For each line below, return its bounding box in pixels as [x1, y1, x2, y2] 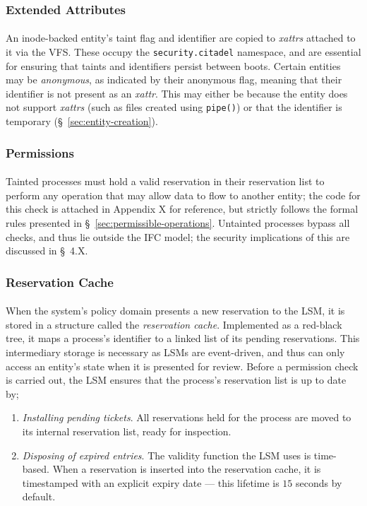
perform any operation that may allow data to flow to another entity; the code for [6, 187, 361, 202]
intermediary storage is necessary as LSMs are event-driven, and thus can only [6, 344, 345, 359]
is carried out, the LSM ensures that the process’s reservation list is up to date [6, 372, 347, 387]
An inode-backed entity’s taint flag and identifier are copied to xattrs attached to [6, 30, 356, 45]
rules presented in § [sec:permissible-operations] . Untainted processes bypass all [6, 215, 350, 230]
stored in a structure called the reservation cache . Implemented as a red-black [6, 317, 342, 331]
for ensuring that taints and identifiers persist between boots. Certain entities [6, 58, 341, 73]
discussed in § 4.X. [6, 243, 88, 258]
